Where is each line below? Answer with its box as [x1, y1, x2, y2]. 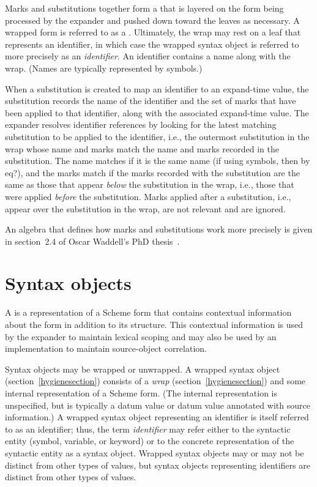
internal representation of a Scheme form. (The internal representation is [5, 386, 278, 399]
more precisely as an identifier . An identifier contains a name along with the [5, 50, 291, 62]
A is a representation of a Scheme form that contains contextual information [5, 306, 292, 319]
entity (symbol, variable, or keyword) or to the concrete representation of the [5, 434, 294, 447]
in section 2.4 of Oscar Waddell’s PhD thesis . [5, 234, 180, 247]
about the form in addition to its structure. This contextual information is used [5, 318, 304, 330]
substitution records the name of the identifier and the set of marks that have [5, 94, 296, 107]
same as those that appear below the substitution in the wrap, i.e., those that [5, 178, 294, 191]
